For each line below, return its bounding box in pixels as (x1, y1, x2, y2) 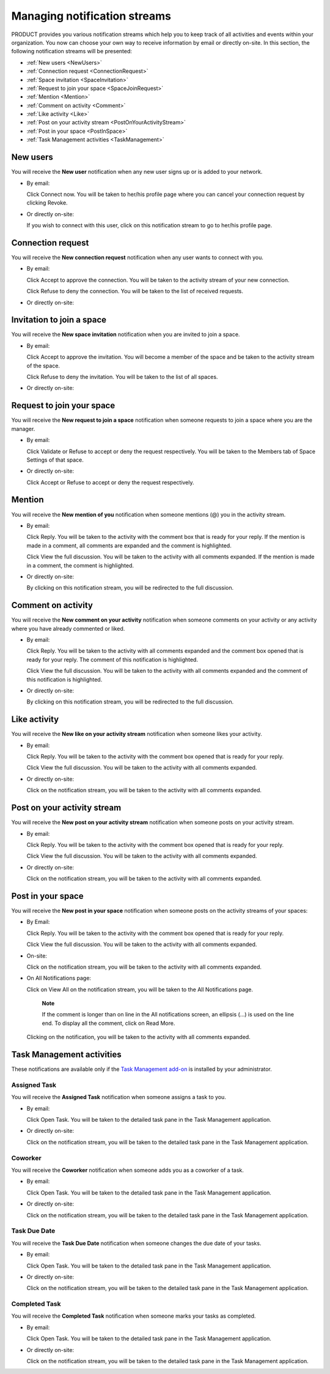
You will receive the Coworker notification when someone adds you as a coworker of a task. (11, 1166, 244, 1174)
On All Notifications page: (26, 974, 92, 982)
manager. (11, 425, 35, 432)
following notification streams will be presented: (11, 48, 133, 55)
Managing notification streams (11, 9, 171, 23)
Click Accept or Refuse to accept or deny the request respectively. (26, 478, 195, 486)
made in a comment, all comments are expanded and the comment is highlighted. (26, 542, 232, 549)
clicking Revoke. (26, 199, 68, 206)
